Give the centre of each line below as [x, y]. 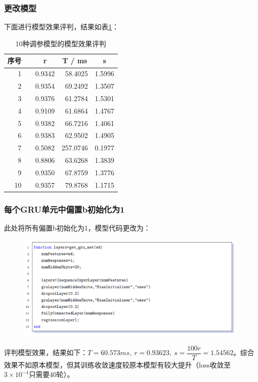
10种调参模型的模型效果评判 [61, 43]
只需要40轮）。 [51, 374]
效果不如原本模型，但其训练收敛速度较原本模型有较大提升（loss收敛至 [117, 364]
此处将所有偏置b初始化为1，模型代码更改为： [77, 228]
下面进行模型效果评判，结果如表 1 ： [61, 27]
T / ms [75, 61]
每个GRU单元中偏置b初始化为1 [64, 209]
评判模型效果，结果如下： [46, 352]
